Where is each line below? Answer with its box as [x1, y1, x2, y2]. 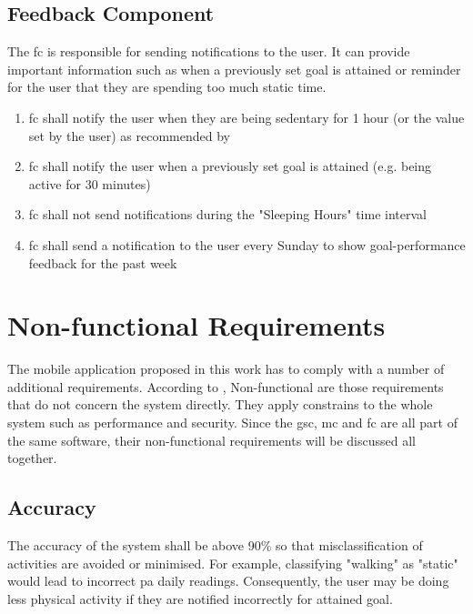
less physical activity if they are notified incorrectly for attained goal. [7, 589, 393, 608]
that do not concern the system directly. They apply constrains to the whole [7, 395, 433, 414]
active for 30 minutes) [28, 174, 151, 193]
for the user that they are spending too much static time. [7, 77, 327, 96]
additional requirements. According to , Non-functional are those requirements [7, 377, 444, 396]
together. [7, 448, 57, 468]
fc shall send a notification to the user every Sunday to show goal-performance [28, 235, 466, 254]
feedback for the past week [28, 253, 177, 272]
